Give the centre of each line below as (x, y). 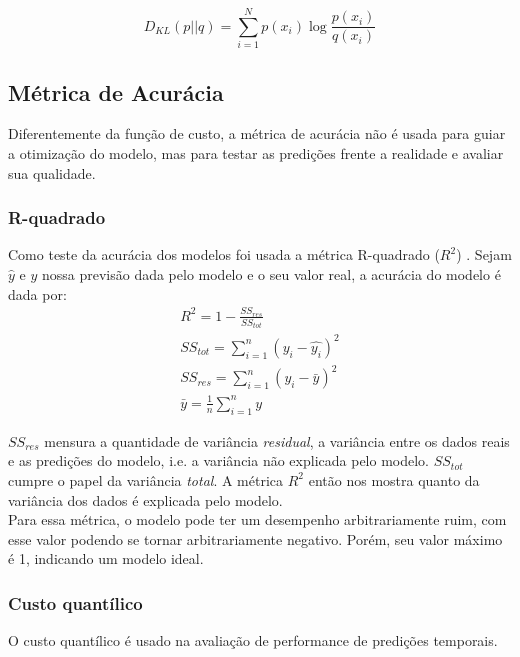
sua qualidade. (52, 172)
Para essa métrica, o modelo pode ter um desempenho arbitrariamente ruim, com (257, 519)
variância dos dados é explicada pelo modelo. (145, 499)
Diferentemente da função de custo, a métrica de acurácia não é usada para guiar (257, 133)
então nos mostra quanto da (394, 479)
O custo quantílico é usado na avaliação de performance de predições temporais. (253, 640)
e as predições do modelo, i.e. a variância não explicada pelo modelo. (218, 460)
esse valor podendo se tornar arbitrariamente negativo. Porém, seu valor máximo (255, 538)
